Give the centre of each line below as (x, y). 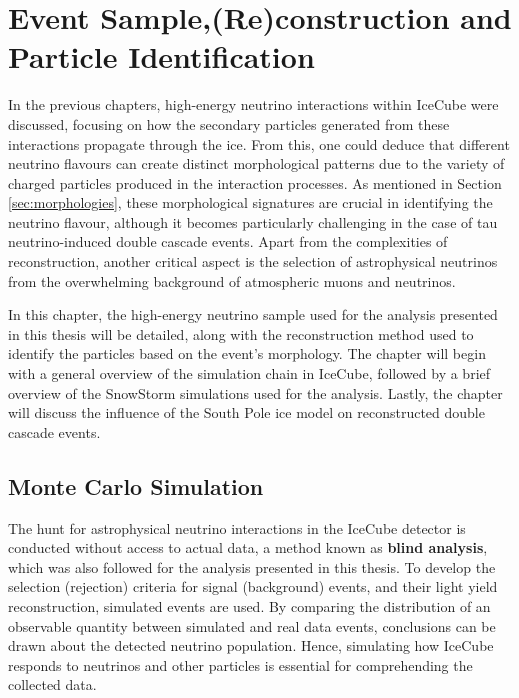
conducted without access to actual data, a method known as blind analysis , (248, 547)
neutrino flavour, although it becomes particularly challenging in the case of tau (253, 221)
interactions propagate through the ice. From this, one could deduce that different (259, 143)
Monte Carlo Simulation (136, 485)
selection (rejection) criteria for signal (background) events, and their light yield (253, 586)
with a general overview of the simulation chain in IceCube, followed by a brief (249, 373)
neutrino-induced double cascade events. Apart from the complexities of (228, 241)
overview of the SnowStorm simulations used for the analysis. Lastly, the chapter (255, 392)
